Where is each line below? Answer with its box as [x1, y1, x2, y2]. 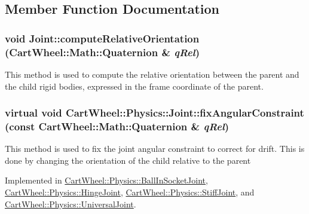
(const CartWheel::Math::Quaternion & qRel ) [5, 118, 230, 133]
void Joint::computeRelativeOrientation [5, 30, 200, 45]
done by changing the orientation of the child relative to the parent [5, 154, 251, 166]
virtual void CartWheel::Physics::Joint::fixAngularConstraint [5, 105, 304, 120]
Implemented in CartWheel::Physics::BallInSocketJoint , [5, 174, 208, 187]
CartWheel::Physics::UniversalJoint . [5, 197, 136, 210]
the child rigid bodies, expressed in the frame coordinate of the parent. [5, 80, 264, 92]
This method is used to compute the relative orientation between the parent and [5, 68, 299, 80]
